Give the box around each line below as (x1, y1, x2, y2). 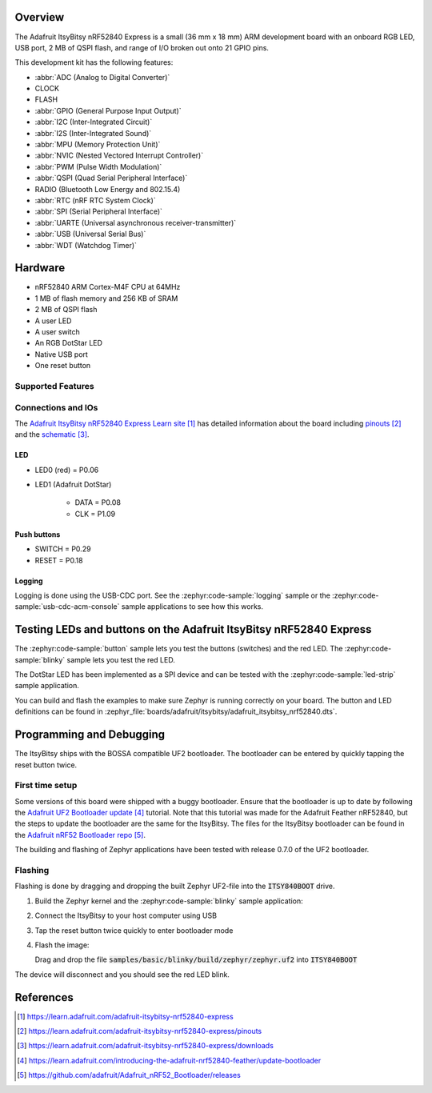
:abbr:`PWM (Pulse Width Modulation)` (34, 162, 162, 171)
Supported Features (14, 380, 95, 391)
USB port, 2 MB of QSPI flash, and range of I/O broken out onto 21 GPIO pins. (14, 42, 270, 52)
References (14, 991, 74, 1004)
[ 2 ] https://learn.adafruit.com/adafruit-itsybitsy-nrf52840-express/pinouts (17, 1027, 262, 1036)
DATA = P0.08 (74, 498, 122, 507)
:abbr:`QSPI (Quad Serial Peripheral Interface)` (34, 173, 188, 183)
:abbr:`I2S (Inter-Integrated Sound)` (34, 128, 152, 138)
